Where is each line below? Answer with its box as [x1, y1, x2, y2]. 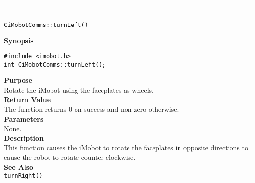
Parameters [4, 113, 44, 124]
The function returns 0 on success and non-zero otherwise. [4, 104, 179, 114]
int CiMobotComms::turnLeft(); [4, 61, 106, 68]
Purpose [4, 75, 32, 85]
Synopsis [4, 35, 34, 46]
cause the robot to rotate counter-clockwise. [4, 152, 136, 162]
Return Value [4, 94, 51, 105]
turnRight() [4, 172, 43, 180]
